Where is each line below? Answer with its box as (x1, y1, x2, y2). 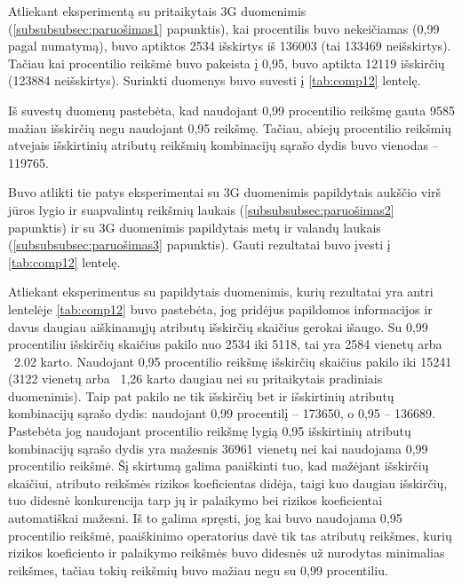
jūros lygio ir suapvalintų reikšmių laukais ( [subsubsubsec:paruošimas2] (8, 200, 394, 218)
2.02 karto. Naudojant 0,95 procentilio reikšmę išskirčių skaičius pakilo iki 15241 (13, 352, 452, 370)
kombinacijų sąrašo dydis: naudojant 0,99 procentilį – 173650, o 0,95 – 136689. (8, 404, 436, 423)
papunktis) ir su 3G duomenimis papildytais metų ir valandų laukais (8, 217, 381, 236)
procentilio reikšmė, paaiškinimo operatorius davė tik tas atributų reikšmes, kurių (8, 526, 452, 544)
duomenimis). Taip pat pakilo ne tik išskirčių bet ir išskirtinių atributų (8, 386, 394, 405)
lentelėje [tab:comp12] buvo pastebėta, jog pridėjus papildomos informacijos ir (8, 299, 433, 318)
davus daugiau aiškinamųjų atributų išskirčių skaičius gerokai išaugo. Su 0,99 (8, 317, 428, 336)
